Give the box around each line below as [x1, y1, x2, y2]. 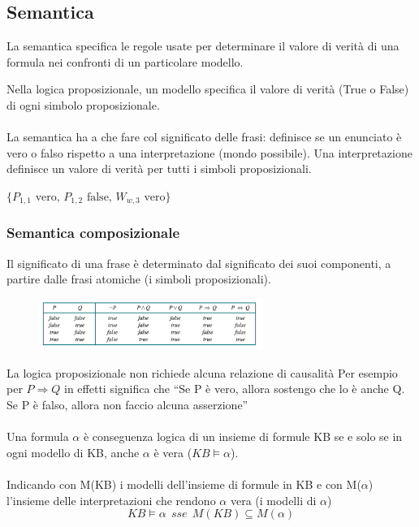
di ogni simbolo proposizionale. [6, 96, 160, 113]
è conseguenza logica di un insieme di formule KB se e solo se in [83, 428, 403, 445]
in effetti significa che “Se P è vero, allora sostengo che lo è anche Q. [64, 380, 405, 397]
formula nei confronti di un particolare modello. [6, 53, 244, 70]
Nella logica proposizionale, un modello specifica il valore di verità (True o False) [6, 80, 409, 97]
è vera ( [153, 443, 192, 460]
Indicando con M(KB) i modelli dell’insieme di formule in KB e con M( [6, 475, 361, 492]
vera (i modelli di [230, 491, 317, 508]
